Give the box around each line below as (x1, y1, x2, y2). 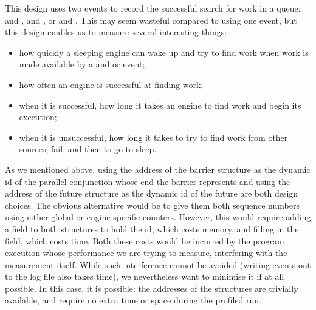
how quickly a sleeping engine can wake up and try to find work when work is (19, 45, 309, 58)
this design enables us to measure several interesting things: (5, 25, 227, 38)
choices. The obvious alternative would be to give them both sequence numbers (5, 198, 300, 211)
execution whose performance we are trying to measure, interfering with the (5, 246, 287, 259)
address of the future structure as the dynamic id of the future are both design (5, 187, 298, 200)
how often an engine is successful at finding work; (19, 78, 204, 90)
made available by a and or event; (19, 58, 145, 70)
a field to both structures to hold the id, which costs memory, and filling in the (5, 222, 299, 235)
